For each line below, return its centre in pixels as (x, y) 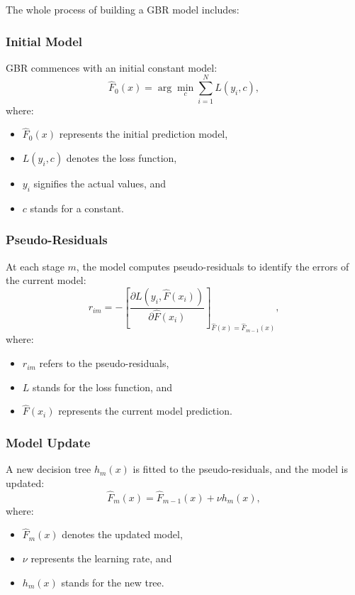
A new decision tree (49, 469)
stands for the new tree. (113, 582)
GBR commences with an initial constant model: (112, 67)
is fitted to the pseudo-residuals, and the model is (240, 469)
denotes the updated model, (122, 534)
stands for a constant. (77, 208)
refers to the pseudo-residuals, (104, 363)
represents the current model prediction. (145, 411)
